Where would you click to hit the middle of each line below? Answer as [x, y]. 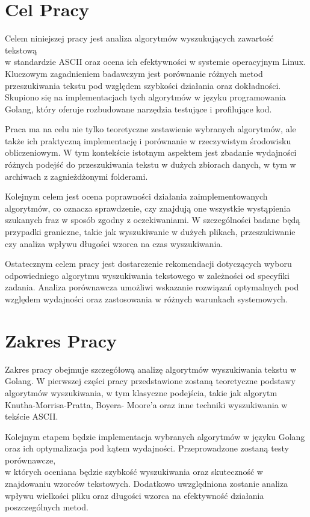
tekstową [21, 50]
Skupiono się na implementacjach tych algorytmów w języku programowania [145, 97]
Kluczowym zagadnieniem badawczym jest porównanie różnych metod [134, 73]
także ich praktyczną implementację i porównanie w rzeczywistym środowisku [148, 140]
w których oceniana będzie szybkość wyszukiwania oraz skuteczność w [134, 472]
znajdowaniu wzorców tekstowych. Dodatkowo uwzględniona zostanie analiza [147, 484]
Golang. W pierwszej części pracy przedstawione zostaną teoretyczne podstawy [150, 381]
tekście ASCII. [32, 416]
